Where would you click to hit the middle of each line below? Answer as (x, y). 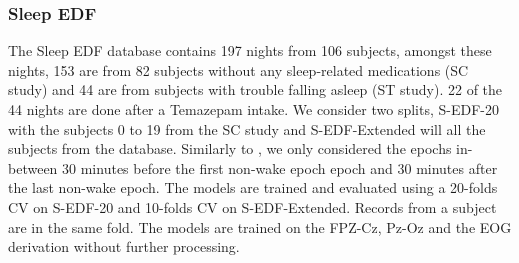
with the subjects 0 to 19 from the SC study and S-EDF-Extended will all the (247, 128)
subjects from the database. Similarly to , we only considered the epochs (230, 148)
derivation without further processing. (124, 246)
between (33, 167)
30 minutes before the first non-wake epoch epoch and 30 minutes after (280, 167)
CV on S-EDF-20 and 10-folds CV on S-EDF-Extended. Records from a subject (252, 206)
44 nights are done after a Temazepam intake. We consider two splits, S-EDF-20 (253, 109)
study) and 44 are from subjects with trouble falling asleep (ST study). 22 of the (255, 89)
